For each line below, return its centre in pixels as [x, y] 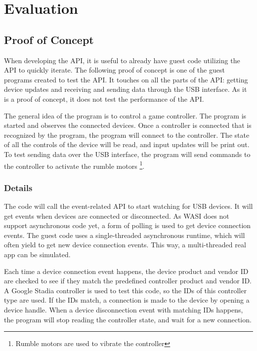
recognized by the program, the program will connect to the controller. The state [127, 135]
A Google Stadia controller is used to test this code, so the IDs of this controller [125, 290]
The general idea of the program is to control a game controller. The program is [125, 115]
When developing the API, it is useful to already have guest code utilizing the [122, 60]
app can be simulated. [37, 254]
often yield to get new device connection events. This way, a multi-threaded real [125, 245]
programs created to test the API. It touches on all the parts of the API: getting [126, 79]
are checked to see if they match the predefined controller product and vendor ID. [128, 281]
